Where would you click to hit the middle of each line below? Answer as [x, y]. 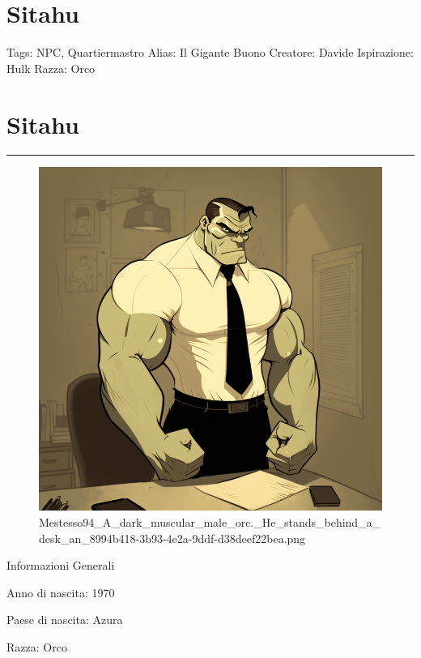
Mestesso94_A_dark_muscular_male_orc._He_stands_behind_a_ [210, 522]
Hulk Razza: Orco [51, 68]
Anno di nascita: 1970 [61, 592]
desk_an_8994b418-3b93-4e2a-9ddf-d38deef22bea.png [172, 538]
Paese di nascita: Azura [65, 620]
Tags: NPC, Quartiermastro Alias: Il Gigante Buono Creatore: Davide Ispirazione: [210, 52]
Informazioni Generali [61, 565]
